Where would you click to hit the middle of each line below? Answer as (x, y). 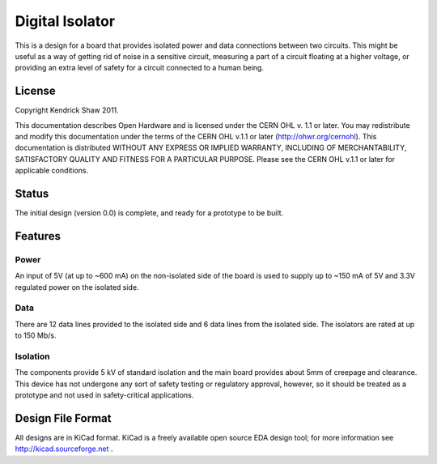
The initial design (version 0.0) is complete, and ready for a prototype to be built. (149, 213)
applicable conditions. (52, 171)
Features (38, 236)
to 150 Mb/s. (36, 335)
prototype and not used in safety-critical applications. (104, 395)
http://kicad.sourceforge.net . (64, 449)
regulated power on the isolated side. (77, 287)
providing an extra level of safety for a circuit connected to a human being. (140, 68)
